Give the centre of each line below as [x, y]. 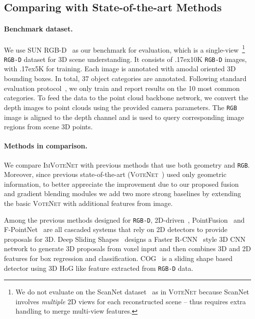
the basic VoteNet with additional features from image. [89, 203]
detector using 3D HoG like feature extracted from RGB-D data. [99, 268]
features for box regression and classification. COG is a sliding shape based [118, 258]
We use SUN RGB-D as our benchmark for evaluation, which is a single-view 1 [125, 49]
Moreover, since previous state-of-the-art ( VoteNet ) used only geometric [115, 174]
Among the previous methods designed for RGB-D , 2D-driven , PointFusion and [124, 219]
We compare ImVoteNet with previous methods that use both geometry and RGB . [127, 164]
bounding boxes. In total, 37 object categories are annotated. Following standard [125, 78]
